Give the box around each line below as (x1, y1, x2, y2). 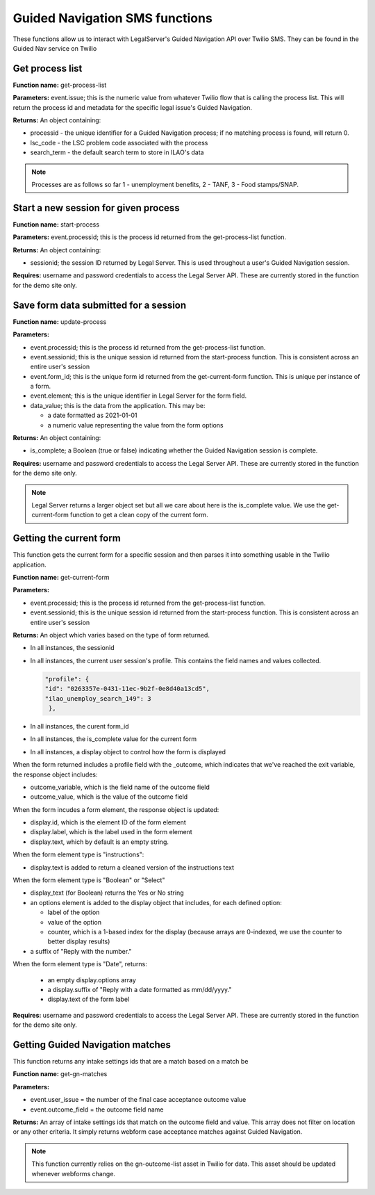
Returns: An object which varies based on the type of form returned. (12, 631, 210, 640)
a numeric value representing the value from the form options (47, 421, 224, 429)
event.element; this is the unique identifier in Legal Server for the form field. (30, 391, 247, 400)
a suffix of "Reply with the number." (30, 947, 132, 955)
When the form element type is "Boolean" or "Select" (12, 876, 165, 884)
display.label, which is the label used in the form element (30, 828, 192, 836)
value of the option (47, 918, 102, 926)
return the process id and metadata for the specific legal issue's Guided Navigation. (12, 103, 253, 111)
